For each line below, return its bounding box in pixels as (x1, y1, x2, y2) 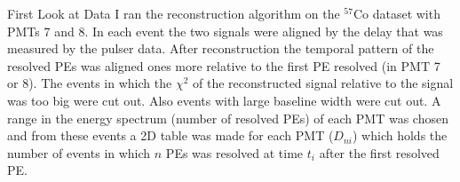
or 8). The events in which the (7, 74, 172, 92)
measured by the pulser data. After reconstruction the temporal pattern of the (7, 39, 434, 58)
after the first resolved (319, 143, 440, 162)
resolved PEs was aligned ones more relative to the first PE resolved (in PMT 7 (7, 56, 440, 75)
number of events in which (7, 143, 151, 162)
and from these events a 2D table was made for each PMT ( (7, 126, 334, 145)
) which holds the (353, 126, 448, 145)
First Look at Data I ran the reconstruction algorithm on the (7, 4, 340, 22)
